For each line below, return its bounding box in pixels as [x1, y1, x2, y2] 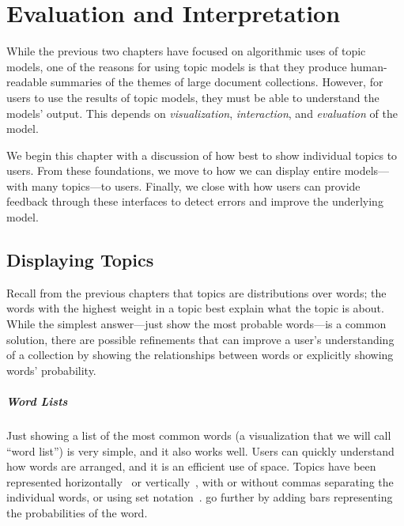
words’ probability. [6, 361, 96, 378]
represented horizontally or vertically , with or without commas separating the [6, 473, 394, 490]
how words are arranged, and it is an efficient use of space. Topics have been [6, 458, 376, 475]
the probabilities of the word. [6, 504, 148, 520]
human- [350, 58, 387, 74]
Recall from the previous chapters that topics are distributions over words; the [6, 284, 387, 301]
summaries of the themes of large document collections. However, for [51, 74, 383, 90]
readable [6, 74, 47, 90]
